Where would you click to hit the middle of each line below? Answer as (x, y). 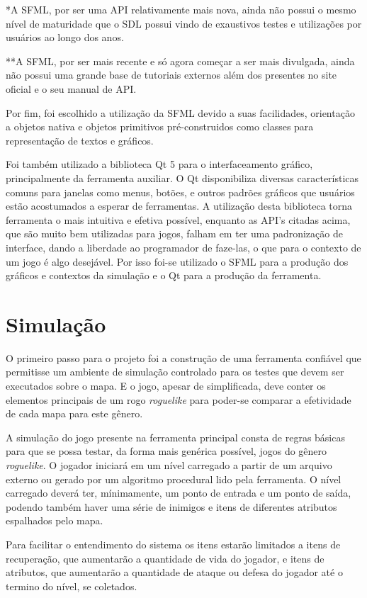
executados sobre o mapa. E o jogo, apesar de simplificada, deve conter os (166, 385)
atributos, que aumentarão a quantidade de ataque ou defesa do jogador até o (174, 572)
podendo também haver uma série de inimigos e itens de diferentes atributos (171, 506)
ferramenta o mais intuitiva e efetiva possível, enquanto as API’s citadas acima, (178, 219)
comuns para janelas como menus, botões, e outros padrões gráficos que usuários (180, 192)
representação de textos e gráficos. (80, 140)
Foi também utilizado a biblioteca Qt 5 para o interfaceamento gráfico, (159, 164)
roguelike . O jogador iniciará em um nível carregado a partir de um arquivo (169, 464)
